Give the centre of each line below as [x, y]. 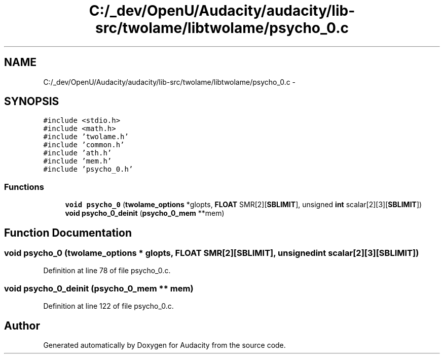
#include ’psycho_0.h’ [88, 169]
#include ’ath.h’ [78, 153]
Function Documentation [68, 233]
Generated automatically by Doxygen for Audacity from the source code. [164, 345]
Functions [24, 187]
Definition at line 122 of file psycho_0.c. [108, 306]
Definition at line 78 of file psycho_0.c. [107, 271]
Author [22, 326]
